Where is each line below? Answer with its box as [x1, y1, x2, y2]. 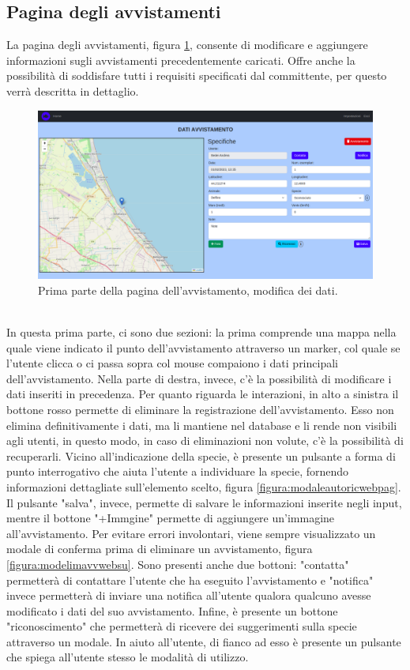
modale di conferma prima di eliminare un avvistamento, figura [6, 540, 313, 557]
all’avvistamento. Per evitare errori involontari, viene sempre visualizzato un [6, 525, 376, 541]
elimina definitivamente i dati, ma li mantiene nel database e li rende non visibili [6, 416, 397, 433]
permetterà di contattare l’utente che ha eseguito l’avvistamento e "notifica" [6, 571, 374, 588]
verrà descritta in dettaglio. [6, 82, 139, 99]
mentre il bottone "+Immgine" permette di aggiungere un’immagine [6, 510, 335, 526]
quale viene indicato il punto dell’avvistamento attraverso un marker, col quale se [6, 339, 401, 356]
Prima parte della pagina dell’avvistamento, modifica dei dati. [38, 281, 338, 298]
